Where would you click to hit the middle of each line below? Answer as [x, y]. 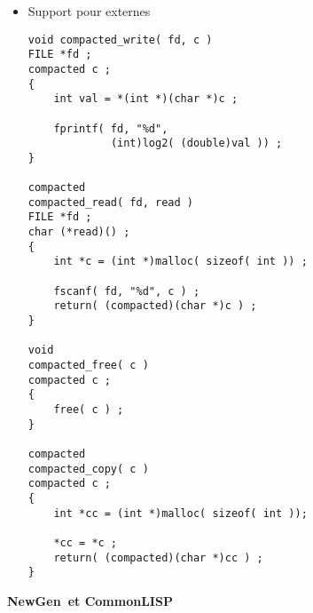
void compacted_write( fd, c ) [120, 40]
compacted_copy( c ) [88, 469]
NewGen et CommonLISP [90, 600]
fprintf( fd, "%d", [111, 128]
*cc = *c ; [86, 542]
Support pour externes [89, 11]
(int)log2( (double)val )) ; [196, 143]
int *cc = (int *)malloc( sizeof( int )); [180, 513]
